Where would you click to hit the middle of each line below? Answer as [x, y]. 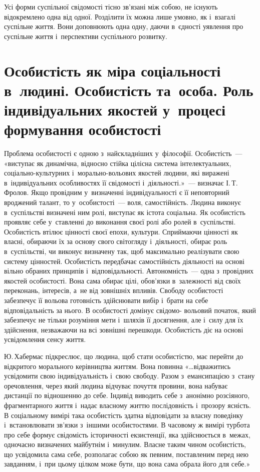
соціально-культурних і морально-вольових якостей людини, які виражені [117, 173]
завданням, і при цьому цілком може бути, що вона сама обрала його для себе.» [127, 464]
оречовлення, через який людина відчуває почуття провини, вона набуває [116, 385]
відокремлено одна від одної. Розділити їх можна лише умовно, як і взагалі [120, 16]
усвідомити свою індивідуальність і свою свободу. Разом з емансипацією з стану [129, 376]
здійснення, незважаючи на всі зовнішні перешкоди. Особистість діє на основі [124, 329]
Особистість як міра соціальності [112, 70]
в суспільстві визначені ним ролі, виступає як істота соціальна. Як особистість [125, 212]
